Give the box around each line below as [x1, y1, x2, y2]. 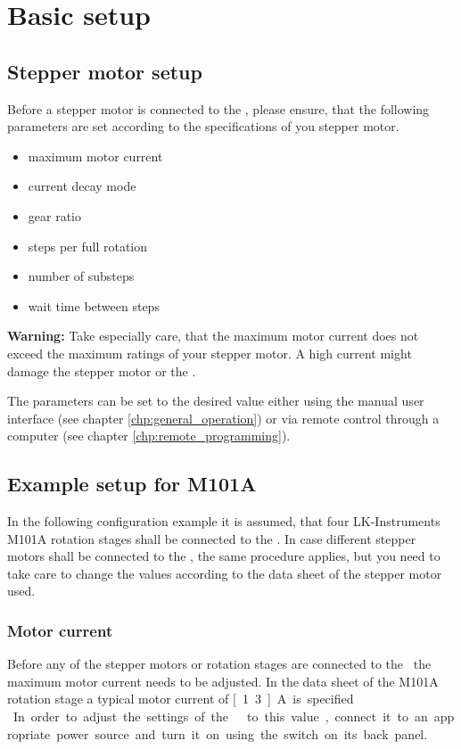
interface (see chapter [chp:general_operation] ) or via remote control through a [7, 408, 440, 427]
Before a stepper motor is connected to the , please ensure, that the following [7, 99, 430, 118]
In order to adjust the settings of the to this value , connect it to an [12, 707, 428, 726]
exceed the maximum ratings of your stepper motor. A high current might [7, 343, 412, 362]
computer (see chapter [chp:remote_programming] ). [7, 426, 291, 445]
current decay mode [28, 177, 136, 195]
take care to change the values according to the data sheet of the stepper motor [7, 564, 442, 582]
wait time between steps [28, 296, 160, 315]
